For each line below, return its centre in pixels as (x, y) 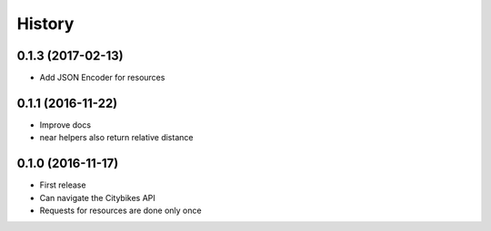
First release (63, 185)
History (45, 24)
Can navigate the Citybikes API (98, 197)
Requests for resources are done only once (120, 211)
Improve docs (65, 125)
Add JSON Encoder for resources (102, 78)
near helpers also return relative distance (116, 138)
